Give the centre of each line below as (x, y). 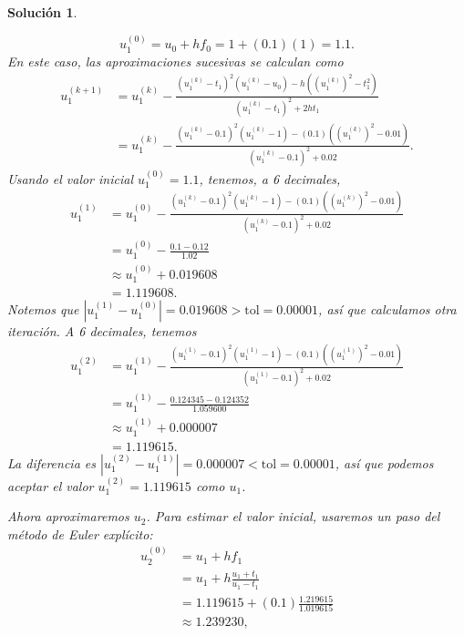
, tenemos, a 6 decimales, (270, 178)
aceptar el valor (51, 485)
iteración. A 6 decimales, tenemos (102, 331)
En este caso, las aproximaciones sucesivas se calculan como (175, 61)
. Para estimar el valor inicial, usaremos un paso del (293, 516)
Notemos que (43, 309)
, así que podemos (384, 462)
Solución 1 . (42, 12)
